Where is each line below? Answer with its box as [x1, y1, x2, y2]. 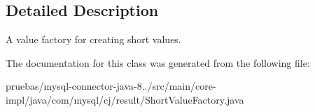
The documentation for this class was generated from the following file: [6, 55, 310, 70]
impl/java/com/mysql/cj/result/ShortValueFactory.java [6, 92, 244, 106]
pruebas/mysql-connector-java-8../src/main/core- [6, 79, 216, 93]
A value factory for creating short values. [6, 32, 181, 47]
